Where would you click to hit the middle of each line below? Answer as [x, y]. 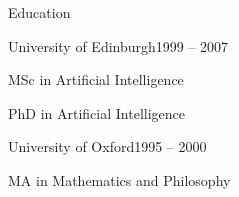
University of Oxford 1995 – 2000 [107, 146]
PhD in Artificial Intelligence [97, 112]
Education [39, 12]
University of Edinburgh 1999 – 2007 [118, 45]
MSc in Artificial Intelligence [96, 79]
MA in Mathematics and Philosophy [119, 179]
